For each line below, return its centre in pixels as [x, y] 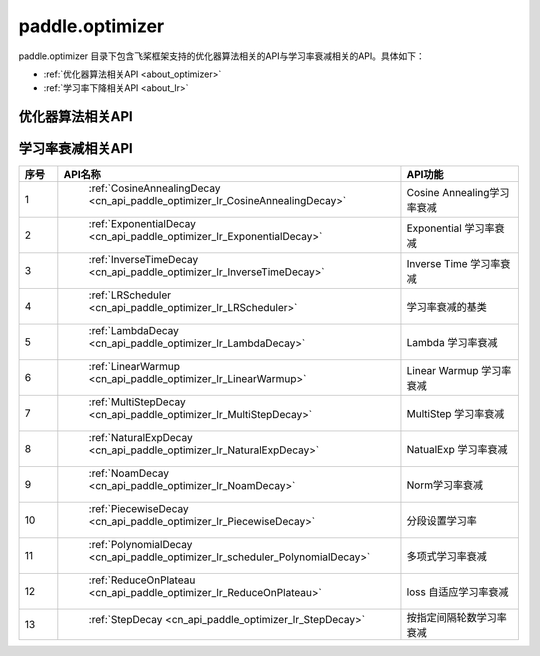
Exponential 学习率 [450, 228]
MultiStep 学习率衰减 [455, 414]
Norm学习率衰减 [445, 485]
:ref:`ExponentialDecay [142, 224]
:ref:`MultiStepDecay [137, 402]
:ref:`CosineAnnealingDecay [154, 188]
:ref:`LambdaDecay [134, 331]
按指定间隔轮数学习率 [456, 618]
